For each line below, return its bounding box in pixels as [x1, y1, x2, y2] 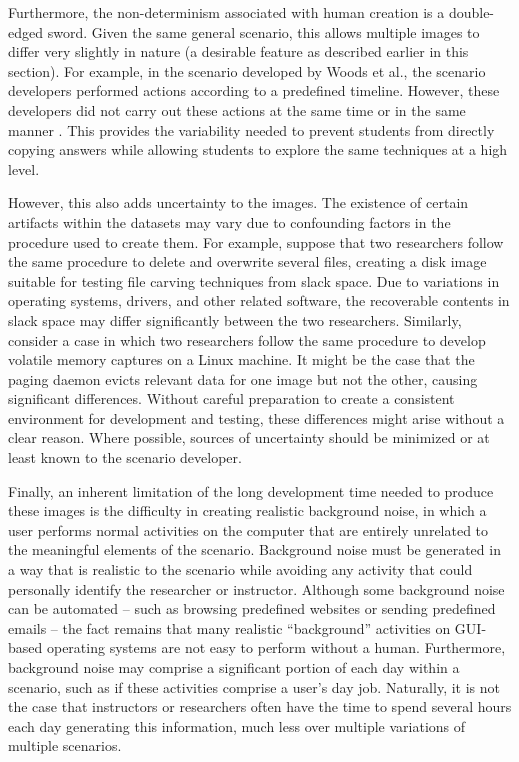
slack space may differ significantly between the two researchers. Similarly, [8, 309, 462, 330]
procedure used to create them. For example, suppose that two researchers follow [8, 231, 504, 252]
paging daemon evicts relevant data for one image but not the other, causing [8, 368, 478, 389]
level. [8, 158, 40, 179]
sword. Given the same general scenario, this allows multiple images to [47, 21, 480, 42]
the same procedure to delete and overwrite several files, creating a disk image [8, 251, 487, 272]
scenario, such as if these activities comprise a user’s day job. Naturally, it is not [8, 676, 500, 697]
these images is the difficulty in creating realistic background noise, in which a [8, 500, 487, 521]
